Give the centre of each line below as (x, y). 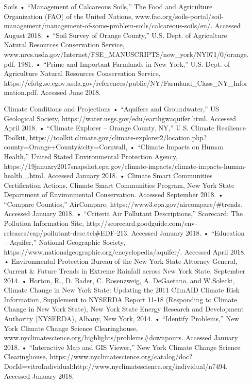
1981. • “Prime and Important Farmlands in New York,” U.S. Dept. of (124, 64)
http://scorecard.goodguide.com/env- (142, 223)
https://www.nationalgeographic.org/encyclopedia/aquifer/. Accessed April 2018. (125, 251)
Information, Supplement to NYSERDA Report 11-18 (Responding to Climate (121, 299)
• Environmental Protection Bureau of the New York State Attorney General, (121, 261)
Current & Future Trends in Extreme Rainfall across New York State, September (125, 271)
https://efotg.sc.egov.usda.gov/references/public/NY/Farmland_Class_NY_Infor (126, 82)
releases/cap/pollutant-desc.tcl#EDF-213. (67, 232)
